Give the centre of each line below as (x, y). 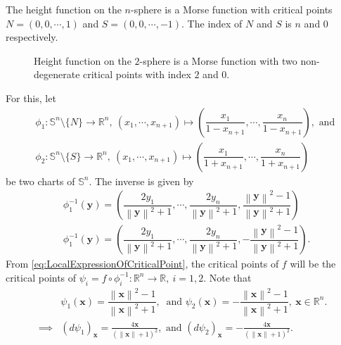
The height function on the (64, 9)
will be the (313, 264)
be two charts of (40, 181)
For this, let (31, 98)
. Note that (227, 277)
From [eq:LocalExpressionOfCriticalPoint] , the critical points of (142, 264)
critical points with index (137, 74)
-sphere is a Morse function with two (218, 60)
